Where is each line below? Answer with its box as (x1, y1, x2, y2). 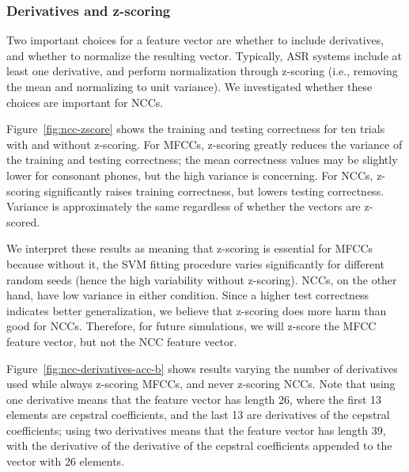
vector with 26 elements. (6, 453, 125, 470)
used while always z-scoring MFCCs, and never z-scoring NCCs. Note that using (6, 375, 396, 392)
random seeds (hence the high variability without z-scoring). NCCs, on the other (6, 271, 397, 287)
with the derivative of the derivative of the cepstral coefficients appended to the (6, 437, 392, 454)
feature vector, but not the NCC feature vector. (6, 333, 237, 349)
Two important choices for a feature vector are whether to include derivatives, (6, 32, 384, 48)
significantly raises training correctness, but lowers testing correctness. (44, 182, 384, 199)
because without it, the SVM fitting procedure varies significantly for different (6, 255, 385, 272)
